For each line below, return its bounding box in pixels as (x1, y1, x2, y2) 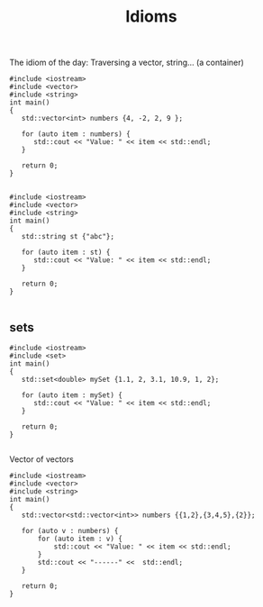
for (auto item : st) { (21, 248, 111, 258)
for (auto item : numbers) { (21, 130, 131, 139)
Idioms (125, 6, 177, 27)
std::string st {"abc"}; (21, 232, 115, 241)
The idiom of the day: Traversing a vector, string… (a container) (9, 57, 245, 68)
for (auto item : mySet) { (21, 391, 123, 400)
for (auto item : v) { (37, 534, 123, 543)
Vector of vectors (9, 454, 74, 465)
